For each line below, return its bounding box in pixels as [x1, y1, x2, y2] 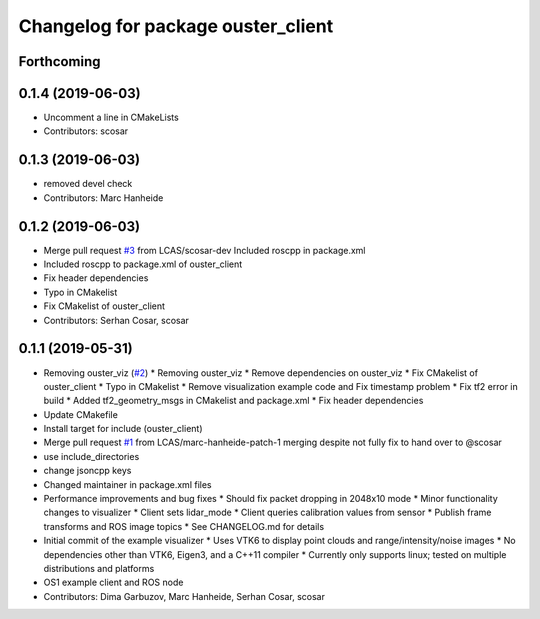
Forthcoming [18, 53, 101, 70]
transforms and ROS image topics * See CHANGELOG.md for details [43, 520, 325, 532]
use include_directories [43, 450, 140, 462]
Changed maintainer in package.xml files [43, 478, 212, 490]
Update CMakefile [43, 408, 119, 420]
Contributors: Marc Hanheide [43, 191, 164, 204]
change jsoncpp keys [43, 465, 132, 477]
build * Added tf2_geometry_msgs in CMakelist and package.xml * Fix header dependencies [43, 395, 424, 407]
